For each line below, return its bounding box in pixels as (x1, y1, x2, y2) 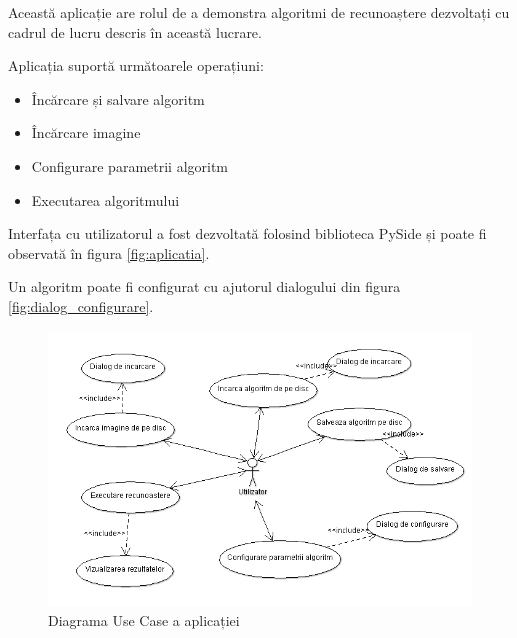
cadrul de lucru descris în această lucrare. (8, 21, 262, 42)
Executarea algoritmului (31, 189, 180, 210)
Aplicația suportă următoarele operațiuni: (8, 55, 264, 76)
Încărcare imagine (31, 122, 141, 143)
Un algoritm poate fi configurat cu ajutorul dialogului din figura (8, 276, 401, 297)
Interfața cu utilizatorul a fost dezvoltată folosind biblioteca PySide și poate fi (8, 223, 487, 244)
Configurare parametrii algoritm (31, 155, 229, 176)
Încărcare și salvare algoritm (31, 88, 205, 109)
